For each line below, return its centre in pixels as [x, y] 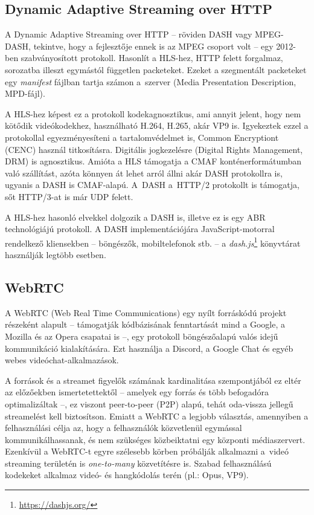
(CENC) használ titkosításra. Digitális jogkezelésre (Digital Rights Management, [154, 149]
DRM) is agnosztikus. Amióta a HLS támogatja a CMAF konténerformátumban [153, 161]
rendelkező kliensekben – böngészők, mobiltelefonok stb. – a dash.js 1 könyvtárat [153, 242]
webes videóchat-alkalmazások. [62, 360]
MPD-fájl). [25, 93]
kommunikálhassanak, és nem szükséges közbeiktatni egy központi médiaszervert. [155, 439]
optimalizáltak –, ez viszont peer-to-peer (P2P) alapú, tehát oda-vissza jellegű [149, 403]
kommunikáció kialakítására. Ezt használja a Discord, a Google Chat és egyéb [149, 348]
